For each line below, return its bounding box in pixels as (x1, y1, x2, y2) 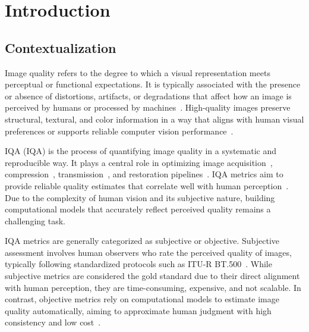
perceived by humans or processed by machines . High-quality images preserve (5, 101, 291, 114)
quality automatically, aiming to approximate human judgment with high (5, 304, 272, 317)
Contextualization (5, 38, 116, 57)
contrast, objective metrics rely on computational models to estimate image (5, 293, 279, 305)
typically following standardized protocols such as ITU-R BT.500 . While (5, 258, 272, 270)
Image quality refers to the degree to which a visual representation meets (5, 66, 270, 79)
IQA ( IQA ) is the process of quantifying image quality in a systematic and (5, 145, 276, 157)
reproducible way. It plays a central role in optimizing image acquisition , (5, 156, 273, 168)
